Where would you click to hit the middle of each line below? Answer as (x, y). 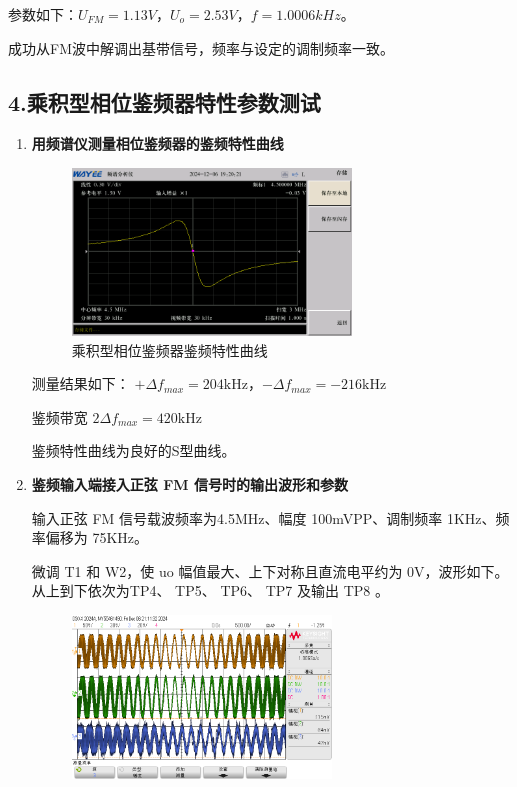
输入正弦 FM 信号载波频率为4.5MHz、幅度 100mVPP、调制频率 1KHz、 (263, 517)
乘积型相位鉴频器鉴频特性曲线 (169, 349)
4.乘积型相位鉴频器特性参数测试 (164, 101)
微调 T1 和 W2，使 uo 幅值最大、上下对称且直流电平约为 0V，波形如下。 (270, 570)
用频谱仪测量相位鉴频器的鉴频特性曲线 (157, 143)
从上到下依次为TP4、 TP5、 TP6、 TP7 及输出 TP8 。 (210, 590)
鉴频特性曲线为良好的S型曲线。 (133, 450)
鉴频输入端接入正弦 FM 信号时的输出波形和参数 (189, 484)
